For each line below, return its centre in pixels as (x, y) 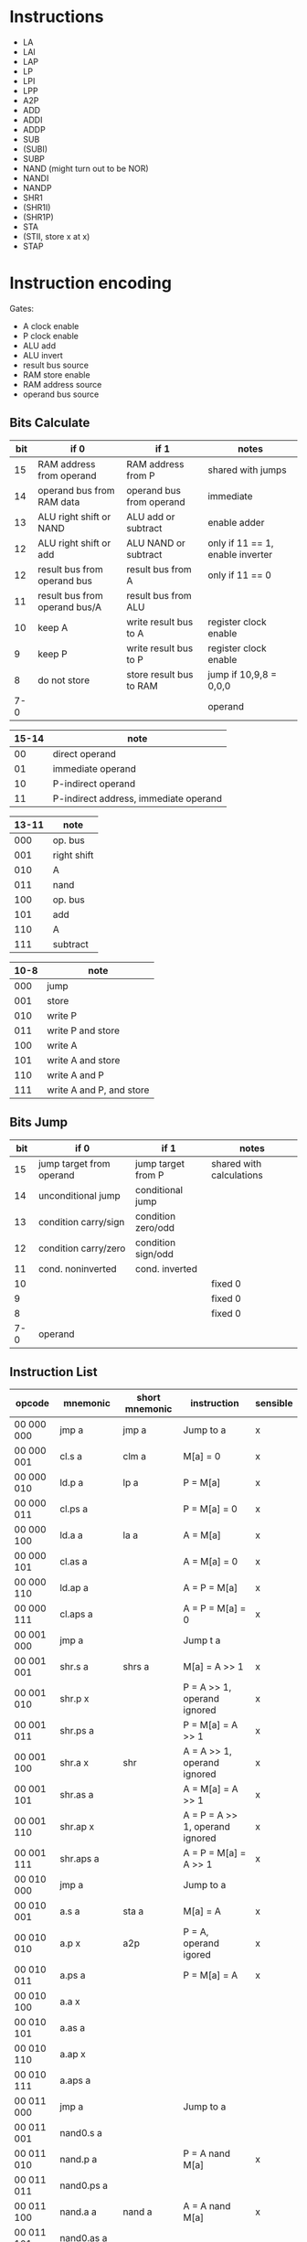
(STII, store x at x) (56, 236)
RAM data (59, 502)
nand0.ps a (83, 2185)
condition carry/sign (81, 1222)
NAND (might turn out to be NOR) (85, 168)
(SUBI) (35, 149)
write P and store (84, 1030)
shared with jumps (247, 470)
